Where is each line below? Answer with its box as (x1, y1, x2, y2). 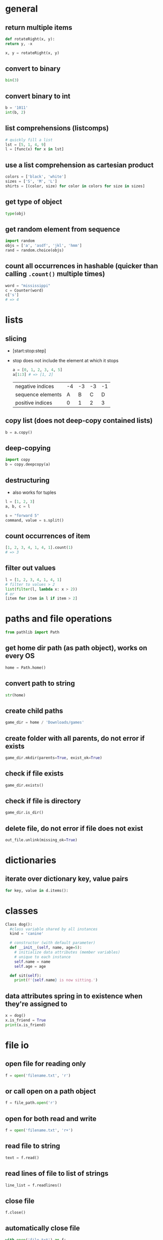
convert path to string (5, 679, 75, 688)
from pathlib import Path (5, 630, 59, 635)
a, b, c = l (5, 504, 30, 509)
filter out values (5, 564, 56, 572)
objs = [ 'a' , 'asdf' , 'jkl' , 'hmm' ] (5, 243, 82, 248)
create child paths (5, 706, 63, 715)
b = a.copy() (5, 430, 33, 435)
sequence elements (15, 391, 62, 398)
